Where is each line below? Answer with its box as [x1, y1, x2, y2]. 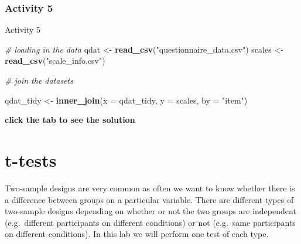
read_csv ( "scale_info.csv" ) [5, 54, 105, 67]
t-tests [5, 147, 57, 171]
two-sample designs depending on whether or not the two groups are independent [5, 205, 296, 217]
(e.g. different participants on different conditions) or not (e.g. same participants [5, 216, 296, 228]
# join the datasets [5, 74, 73, 86]
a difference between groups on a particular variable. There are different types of [5, 193, 294, 205]
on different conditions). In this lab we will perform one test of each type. [5, 228, 269, 240]
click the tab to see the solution [5, 114, 135, 126]
